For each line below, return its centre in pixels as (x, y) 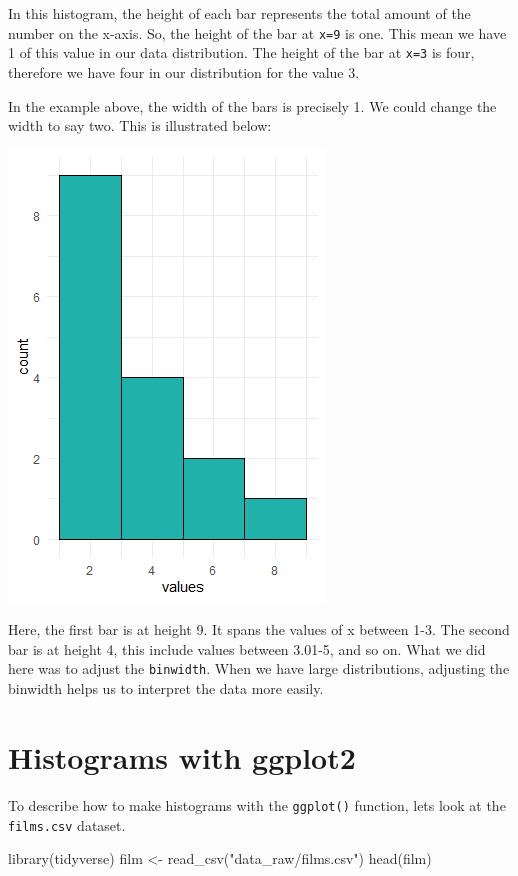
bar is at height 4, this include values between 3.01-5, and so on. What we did (247, 648)
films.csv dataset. (67, 824)
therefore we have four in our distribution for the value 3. (184, 71)
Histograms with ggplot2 (182, 756)
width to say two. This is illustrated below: (140, 125)
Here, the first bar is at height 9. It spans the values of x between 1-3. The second (259, 629)
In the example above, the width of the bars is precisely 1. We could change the (252, 105)
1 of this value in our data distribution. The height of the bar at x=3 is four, (241, 52)
